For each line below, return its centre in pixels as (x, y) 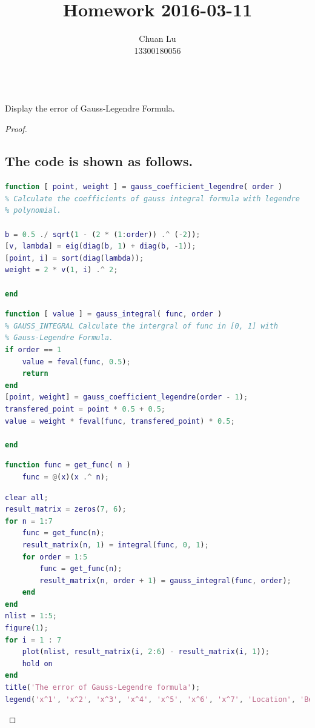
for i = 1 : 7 (33, 640)
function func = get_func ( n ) (68, 465)
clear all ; (27, 497)
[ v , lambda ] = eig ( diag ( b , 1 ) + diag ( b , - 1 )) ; (101, 246)
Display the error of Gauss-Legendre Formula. (90, 108)
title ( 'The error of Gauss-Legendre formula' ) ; (103, 688)
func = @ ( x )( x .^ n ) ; (65, 477)
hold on (37, 663)
